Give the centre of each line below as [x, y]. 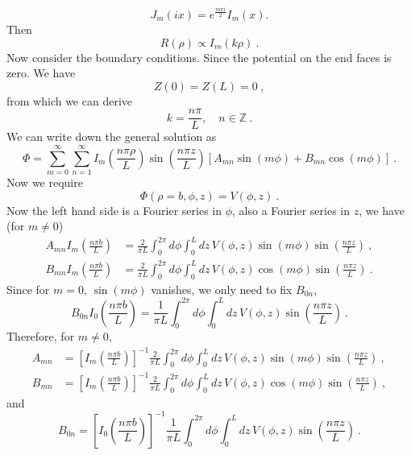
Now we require [45, 182]
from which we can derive [70, 100]
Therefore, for [41, 336]
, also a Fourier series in [291, 210]
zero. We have [41, 73]
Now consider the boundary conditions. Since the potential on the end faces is [199, 57]
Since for [28, 289]
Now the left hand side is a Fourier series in [114, 210]
